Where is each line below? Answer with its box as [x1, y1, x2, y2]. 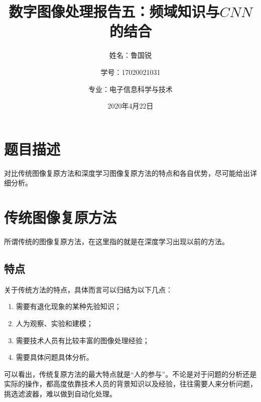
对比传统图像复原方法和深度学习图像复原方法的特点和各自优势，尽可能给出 [4, 167, 250, 178]
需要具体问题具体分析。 [16, 352, 93, 362]
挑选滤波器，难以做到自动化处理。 [4, 388, 116, 398]
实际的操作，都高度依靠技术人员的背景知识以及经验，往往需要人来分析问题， [4, 378, 257, 389]
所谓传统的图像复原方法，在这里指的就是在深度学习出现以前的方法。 [4, 236, 229, 246]
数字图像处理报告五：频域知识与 [9, 1, 220, 22]
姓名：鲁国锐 [109, 50, 152, 60]
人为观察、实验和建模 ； [16, 318, 93, 328]
